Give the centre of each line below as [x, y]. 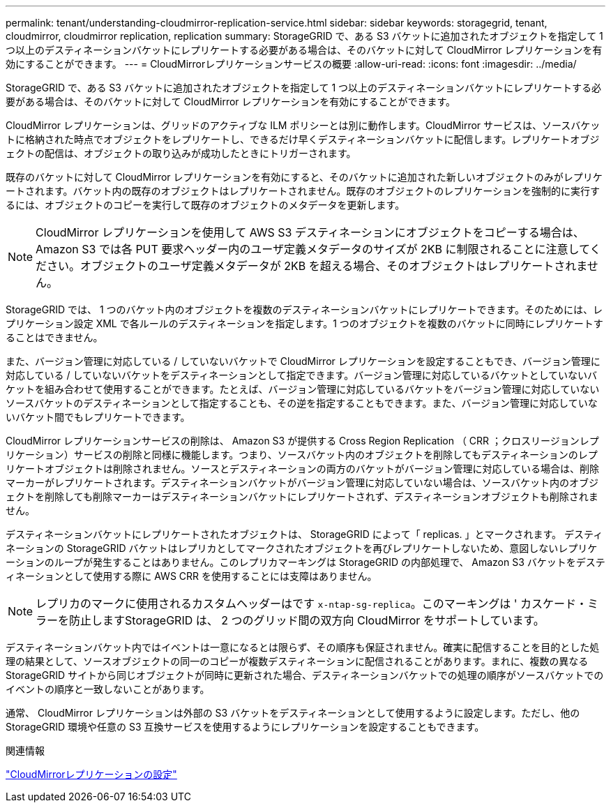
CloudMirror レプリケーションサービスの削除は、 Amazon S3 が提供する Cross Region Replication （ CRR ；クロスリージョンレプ [302, 441]
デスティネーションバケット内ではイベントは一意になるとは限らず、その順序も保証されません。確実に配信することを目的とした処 [303, 647]
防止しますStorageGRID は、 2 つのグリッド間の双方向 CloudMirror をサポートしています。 [307, 620]
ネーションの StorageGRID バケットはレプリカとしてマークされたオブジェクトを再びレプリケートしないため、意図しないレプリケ [302, 548]
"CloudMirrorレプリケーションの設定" [91, 774]
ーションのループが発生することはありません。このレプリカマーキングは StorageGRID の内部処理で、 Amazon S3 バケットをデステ [305, 562]
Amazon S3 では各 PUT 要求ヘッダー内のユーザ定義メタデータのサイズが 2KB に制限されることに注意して [313, 249]
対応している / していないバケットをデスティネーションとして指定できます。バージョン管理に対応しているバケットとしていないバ [302, 375]
